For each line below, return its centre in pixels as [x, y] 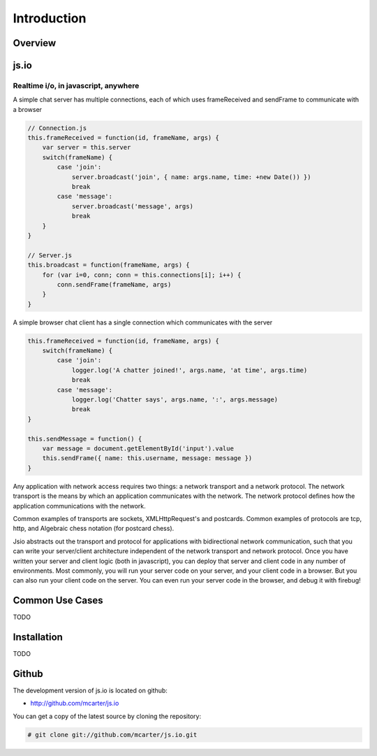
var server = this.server [87, 148]
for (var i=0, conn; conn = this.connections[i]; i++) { [142, 275]
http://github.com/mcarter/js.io [75, 704]
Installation [38, 637]
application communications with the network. [79, 506]
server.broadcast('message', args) [132, 206]
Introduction [50, 18]
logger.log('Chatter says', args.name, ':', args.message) [175, 400]
